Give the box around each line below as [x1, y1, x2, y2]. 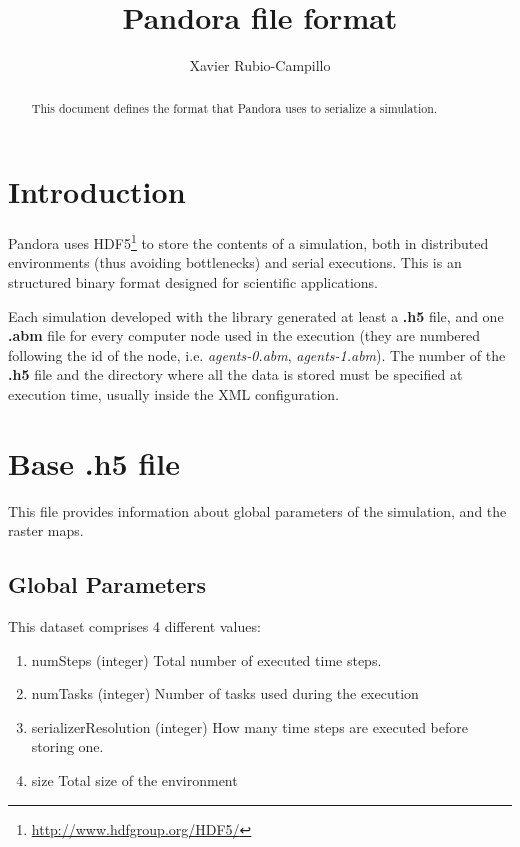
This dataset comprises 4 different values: [8, 616, 261, 637]
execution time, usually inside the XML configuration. [8, 383, 339, 404]
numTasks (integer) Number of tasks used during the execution [31, 683, 419, 704]
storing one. [31, 736, 104, 757]
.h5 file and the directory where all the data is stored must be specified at [8, 364, 463, 385]
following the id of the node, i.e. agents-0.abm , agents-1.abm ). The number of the [8, 344, 506, 365]
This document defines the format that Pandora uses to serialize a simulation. [31, 99, 438, 116]
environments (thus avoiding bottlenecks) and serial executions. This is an [8, 252, 462, 273]
